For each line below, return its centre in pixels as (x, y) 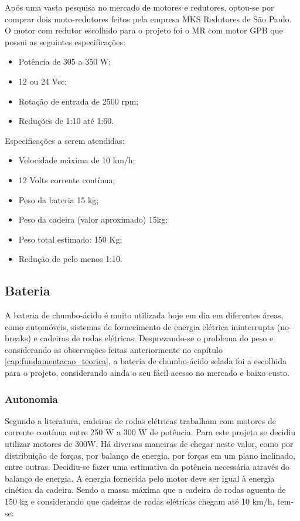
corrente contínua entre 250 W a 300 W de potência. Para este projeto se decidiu (150, 432)
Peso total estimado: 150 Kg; (70, 239)
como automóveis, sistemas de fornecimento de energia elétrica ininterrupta (140, 326)
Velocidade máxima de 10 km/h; (77, 160)
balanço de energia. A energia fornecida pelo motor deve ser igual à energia (140, 478)
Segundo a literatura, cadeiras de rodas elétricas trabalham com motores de (140, 420)
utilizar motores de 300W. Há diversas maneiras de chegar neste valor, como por (149, 444)
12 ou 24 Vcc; (43, 81)
